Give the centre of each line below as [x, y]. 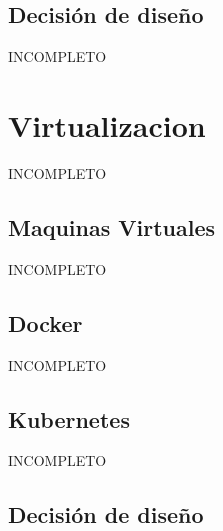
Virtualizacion [107, 124]
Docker [45, 322]
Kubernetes [69, 418]
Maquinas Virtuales [112, 226]
